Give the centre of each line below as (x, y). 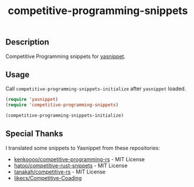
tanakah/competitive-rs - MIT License (60, 172)
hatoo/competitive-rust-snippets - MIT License (71, 165)
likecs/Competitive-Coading (48, 178)
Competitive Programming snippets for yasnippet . (66, 56)
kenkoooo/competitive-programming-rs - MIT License (79, 159)
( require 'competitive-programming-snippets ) (62, 105)
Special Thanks (34, 134)
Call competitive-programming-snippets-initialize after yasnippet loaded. (96, 89)
